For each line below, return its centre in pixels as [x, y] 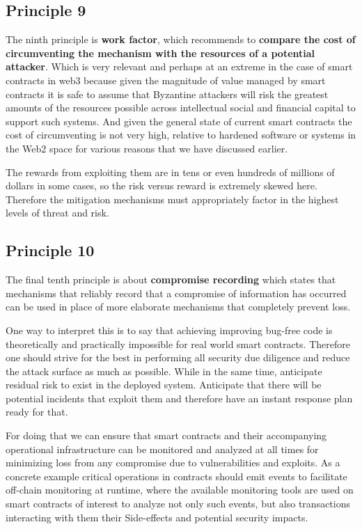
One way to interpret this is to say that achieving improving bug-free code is [169, 330]
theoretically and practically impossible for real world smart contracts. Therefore [178, 344]
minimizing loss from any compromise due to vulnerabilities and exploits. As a [173, 463]
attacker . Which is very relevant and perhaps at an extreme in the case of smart [179, 66]
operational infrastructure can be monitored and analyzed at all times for [162, 449]
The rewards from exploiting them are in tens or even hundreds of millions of [170, 172]
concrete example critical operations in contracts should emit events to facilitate [176, 476]
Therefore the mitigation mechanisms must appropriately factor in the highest [172, 199]
